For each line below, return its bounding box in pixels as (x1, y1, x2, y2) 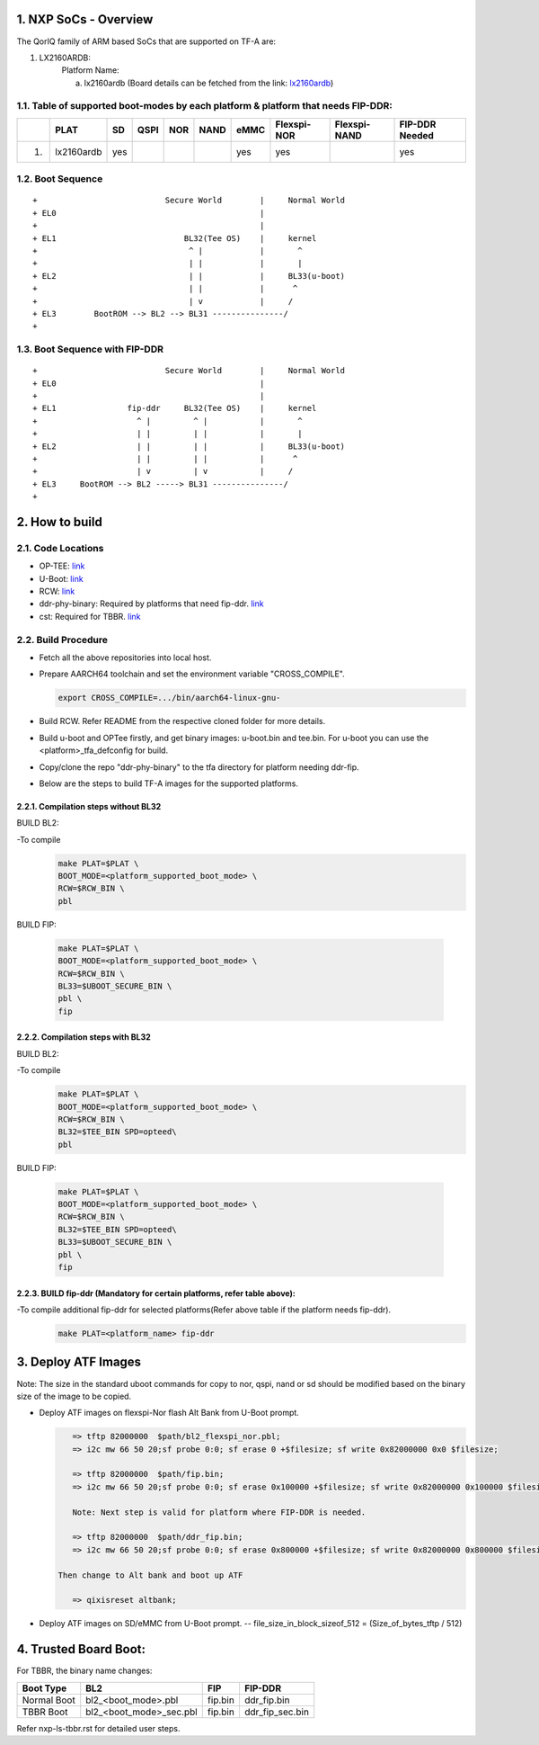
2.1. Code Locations (16, 541, 104, 554)
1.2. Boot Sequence (16, 173, 103, 185)
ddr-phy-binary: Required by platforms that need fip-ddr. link (39, 598, 264, 609)
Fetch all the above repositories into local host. (39, 652, 212, 663)
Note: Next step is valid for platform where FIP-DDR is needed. (72, 1507, 367, 1517)
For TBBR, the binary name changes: (16, 1665, 153, 1677)
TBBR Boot (22, 1705, 68, 1718)
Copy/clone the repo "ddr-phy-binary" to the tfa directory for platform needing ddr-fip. (39, 761, 359, 773)
